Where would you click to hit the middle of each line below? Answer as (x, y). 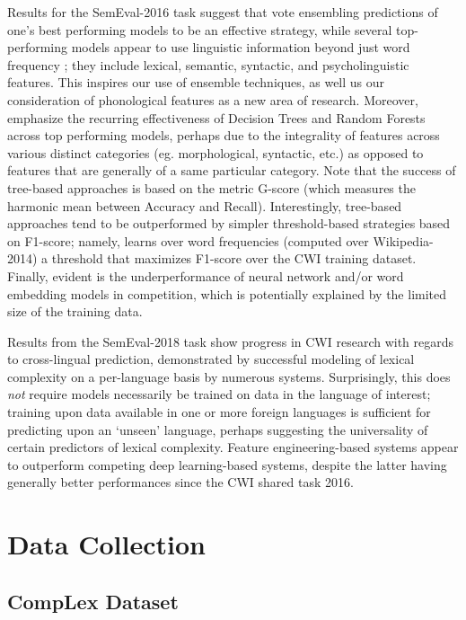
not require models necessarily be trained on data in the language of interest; (219, 394)
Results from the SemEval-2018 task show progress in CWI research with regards (231, 341)
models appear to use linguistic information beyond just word (241, 47)
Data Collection (106, 544)
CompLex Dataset (93, 601)
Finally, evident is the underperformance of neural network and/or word (206, 275)
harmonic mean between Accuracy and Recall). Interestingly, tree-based (205, 205)
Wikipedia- (403, 240)
